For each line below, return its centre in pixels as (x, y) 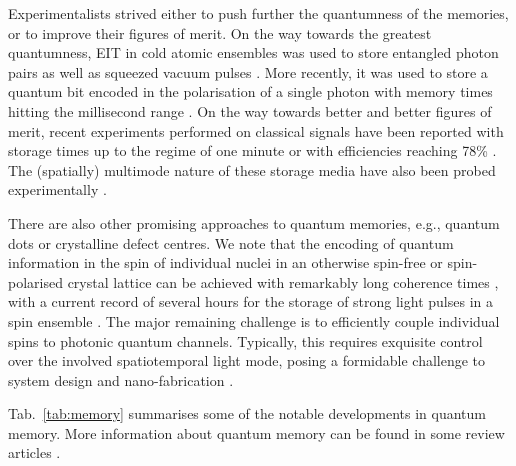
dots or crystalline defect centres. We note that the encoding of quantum (231, 242)
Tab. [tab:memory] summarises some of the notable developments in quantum (247, 413)
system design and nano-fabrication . (121, 379)
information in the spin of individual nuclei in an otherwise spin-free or (225, 262)
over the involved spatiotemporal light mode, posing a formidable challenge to (247, 360)
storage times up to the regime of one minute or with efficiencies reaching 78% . (252, 150)
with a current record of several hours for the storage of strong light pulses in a (250, 301)
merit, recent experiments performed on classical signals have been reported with (256, 130)
